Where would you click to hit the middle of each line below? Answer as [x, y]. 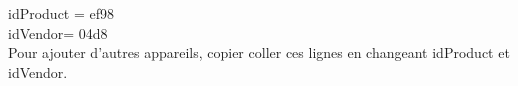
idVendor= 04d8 [58, 32]
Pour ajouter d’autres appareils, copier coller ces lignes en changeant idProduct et [259, 52]
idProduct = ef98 [61, 13]
